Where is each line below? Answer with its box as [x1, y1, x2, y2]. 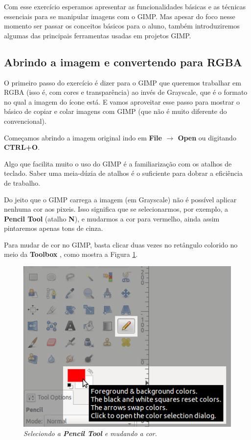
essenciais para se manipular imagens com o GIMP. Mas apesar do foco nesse [4, 11, 235, 21]
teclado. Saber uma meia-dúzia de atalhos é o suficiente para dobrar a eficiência [4, 168, 243, 178]
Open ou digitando [178, 132, 236, 142]
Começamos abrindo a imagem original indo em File [4, 132, 162, 142]
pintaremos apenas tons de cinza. [4, 223, 103, 233]
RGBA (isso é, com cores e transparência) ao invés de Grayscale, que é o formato [4, 87, 248, 97]
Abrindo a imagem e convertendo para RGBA [4, 54, 242, 69]
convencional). [4, 115, 46, 126]
